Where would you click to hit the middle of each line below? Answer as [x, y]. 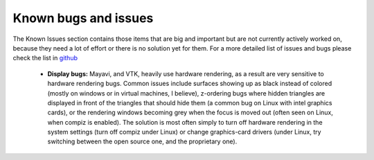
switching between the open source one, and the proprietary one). [142, 141]
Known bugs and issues [83, 18]
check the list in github [45, 58]
